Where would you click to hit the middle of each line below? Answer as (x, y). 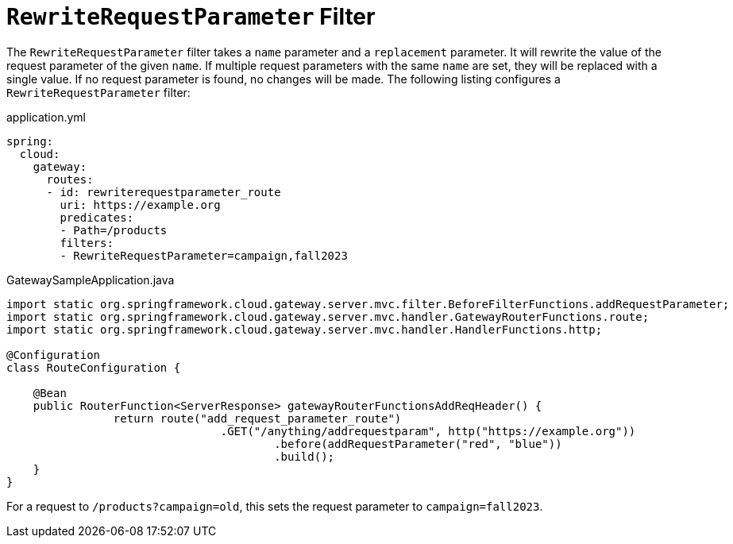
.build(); (305, 456)
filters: (87, 243)
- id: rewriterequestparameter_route (164, 192)
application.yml (46, 117)
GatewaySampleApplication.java (91, 280)
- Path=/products (114, 230)
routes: (70, 179)
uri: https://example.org (140, 204)
